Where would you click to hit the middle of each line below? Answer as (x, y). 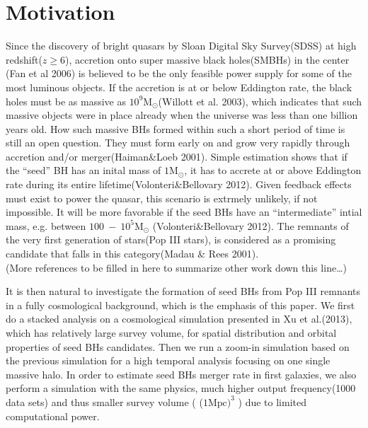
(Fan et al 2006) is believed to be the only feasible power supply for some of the (179, 73)
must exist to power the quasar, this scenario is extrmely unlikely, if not (162, 198)
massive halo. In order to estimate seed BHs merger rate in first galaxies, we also (181, 374)
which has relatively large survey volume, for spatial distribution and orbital (171, 332)
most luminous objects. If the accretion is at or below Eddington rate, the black (179, 87)
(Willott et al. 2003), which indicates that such (260, 101)
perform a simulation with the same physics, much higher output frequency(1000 (181, 388)
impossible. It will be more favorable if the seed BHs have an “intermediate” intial (184, 212)
